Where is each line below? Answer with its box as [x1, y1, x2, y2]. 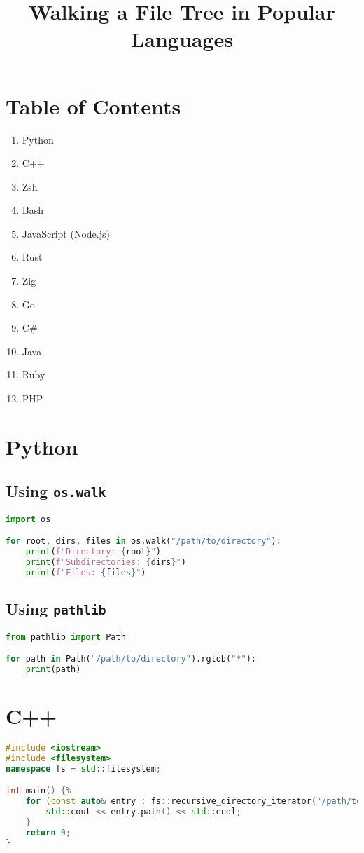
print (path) [25, 664, 81, 674]
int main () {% [6, 786, 71, 796]
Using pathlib [6, 598, 106, 620]
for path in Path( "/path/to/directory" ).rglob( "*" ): [6, 654, 256, 664]
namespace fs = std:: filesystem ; [6, 763, 161, 774]
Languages [130, 25, 234, 53]
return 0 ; [25, 827, 71, 838]
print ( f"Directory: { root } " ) [25, 547, 162, 557]
